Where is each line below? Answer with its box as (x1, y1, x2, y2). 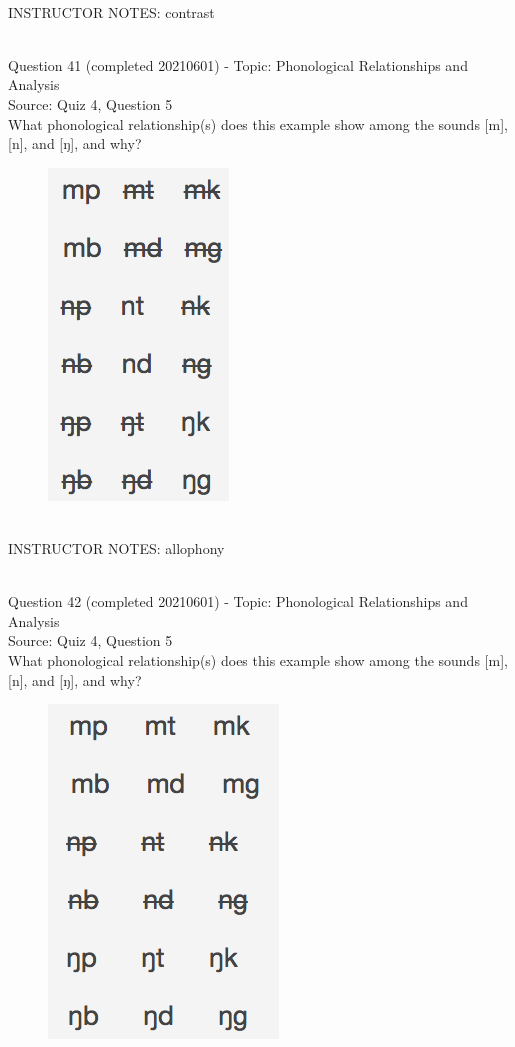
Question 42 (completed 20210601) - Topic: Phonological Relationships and (8, 591, 468, 612)
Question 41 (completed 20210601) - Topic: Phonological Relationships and (8, 54, 468, 75)
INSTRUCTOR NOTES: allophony (8, 537, 225, 558)
